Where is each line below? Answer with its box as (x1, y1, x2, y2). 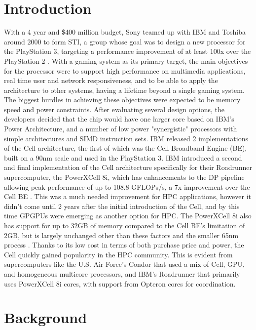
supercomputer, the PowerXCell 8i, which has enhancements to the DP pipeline (4, 172, 245, 182)
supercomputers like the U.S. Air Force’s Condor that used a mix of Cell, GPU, (4, 259, 245, 269)
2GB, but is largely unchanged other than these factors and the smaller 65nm (4, 230, 239, 240)
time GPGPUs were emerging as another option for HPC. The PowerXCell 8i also (4, 210, 252, 221)
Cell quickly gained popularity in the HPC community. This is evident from (4, 249, 233, 259)
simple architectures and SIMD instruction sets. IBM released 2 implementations (4, 133, 248, 143)
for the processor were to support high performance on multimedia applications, (4, 65, 246, 76)
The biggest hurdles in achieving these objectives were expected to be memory (4, 94, 241, 105)
